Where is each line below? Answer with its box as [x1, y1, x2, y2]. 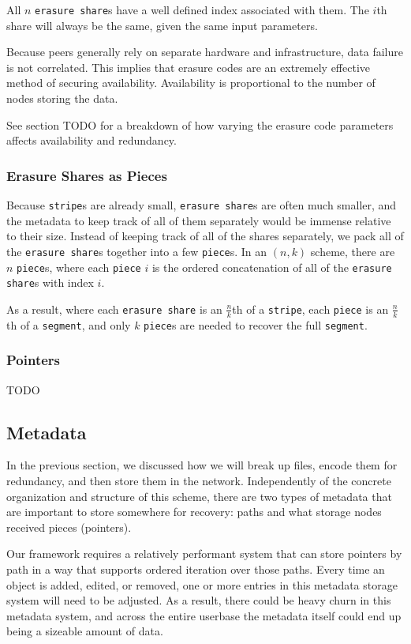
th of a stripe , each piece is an [232, 300, 389, 317]
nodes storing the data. [6, 90, 118, 107]
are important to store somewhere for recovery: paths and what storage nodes [6, 503, 382, 520]
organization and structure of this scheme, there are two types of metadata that [6, 488, 392, 504]
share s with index [6, 274, 94, 291]
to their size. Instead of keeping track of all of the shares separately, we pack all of [6, 228, 404, 244]
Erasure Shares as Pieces [6, 165, 167, 185]
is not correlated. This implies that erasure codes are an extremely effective [6, 58, 370, 75]
